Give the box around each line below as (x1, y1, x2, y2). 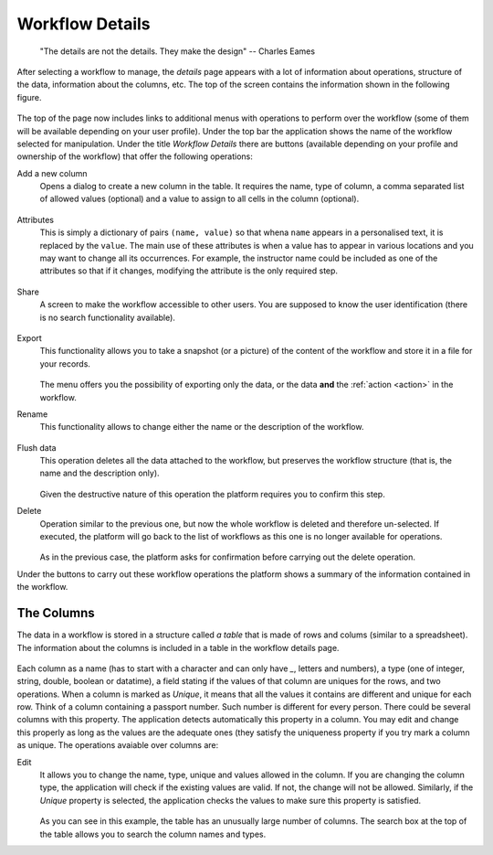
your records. (39, 358, 91, 369)
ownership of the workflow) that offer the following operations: (16, 151, 253, 162)
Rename (16, 408, 48, 420)
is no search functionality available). (39, 312, 175, 323)
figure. (16, 91, 42, 102)
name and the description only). (39, 467, 160, 479)
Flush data (16, 442, 57, 453)
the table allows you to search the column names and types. (39, 828, 267, 839)
